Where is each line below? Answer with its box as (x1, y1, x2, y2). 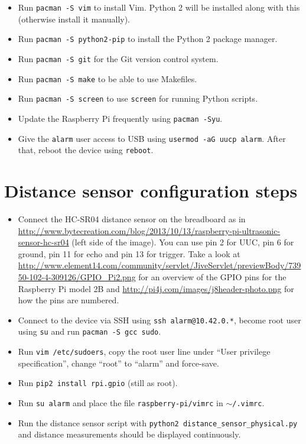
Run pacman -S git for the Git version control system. (18, 52, 219, 64)
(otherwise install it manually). (18, 12, 131, 25)
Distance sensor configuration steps (4, 179, 298, 203)
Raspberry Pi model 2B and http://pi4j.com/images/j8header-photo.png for (18, 282, 294, 294)
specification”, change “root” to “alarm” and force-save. (18, 357, 219, 369)
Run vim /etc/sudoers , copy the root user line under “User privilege (18, 345, 271, 358)
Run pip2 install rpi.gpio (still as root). (18, 377, 178, 389)
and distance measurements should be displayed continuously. (18, 428, 241, 440)
